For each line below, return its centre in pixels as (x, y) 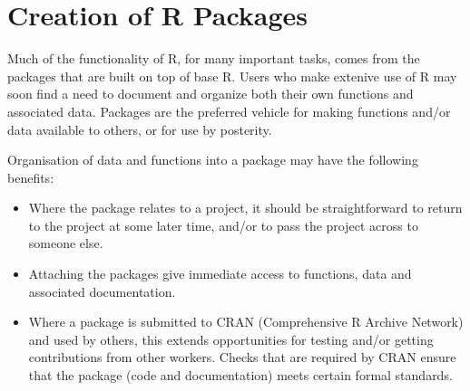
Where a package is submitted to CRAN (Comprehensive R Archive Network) (246, 322)
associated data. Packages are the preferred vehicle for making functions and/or (229, 111)
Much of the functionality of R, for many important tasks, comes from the (214, 58)
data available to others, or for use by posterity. (140, 129)
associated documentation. (102, 291)
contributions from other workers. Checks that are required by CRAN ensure (242, 357)
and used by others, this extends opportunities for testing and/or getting (231, 339)
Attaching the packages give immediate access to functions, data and (220, 274)
